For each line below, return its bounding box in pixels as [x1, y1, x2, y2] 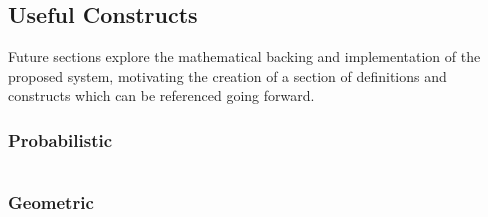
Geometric [8, 190, 94, 215]
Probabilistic [8, 127, 113, 152]
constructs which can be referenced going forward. [8, 85, 315, 106]
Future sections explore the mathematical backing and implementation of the [8, 46, 481, 67]
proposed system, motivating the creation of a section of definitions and [8, 65, 447, 86]
